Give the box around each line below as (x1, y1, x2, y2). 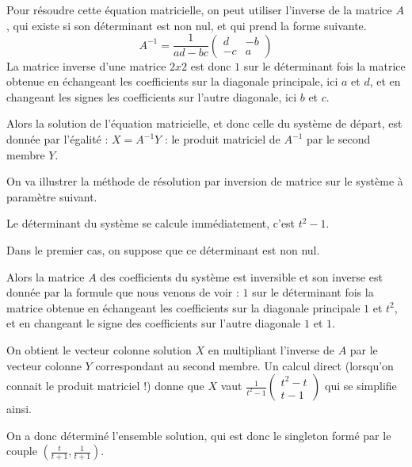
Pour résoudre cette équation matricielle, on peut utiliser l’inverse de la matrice (6, 2, 392, 17)
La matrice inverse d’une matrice (6, 57, 166, 74)
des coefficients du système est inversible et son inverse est (100, 268, 383, 285)
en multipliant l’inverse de (208, 341, 334, 358)
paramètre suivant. (6, 188, 97, 205)
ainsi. (6, 400, 32, 417)
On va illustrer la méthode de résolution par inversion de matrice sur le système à (6, 173, 403, 189)
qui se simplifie (325, 377, 397, 394)
